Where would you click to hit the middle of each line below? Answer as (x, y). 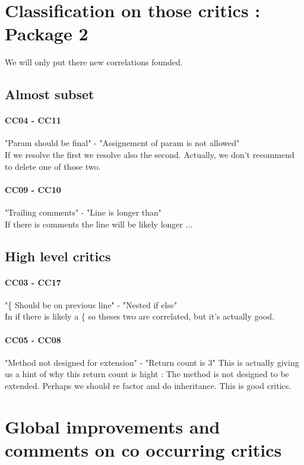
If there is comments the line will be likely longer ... (99, 224)
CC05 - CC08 (33, 339)
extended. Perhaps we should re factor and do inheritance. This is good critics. (148, 385)
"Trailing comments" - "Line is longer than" (83, 212)
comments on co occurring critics (143, 449)
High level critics (58, 256)
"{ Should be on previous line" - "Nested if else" (91, 304)
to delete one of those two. (53, 166)
